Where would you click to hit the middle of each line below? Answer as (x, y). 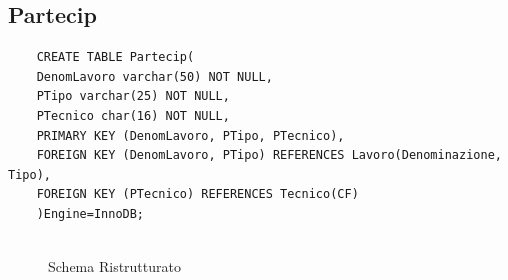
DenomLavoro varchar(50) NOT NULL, (154, 76)
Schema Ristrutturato (114, 266)
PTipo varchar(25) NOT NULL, (133, 96)
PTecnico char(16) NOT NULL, (133, 115)
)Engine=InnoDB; (90, 213)
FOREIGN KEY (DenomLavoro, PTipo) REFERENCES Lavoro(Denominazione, (269, 155)
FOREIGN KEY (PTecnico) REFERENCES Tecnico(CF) (197, 194)
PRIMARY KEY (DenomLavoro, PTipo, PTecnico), (190, 135)
